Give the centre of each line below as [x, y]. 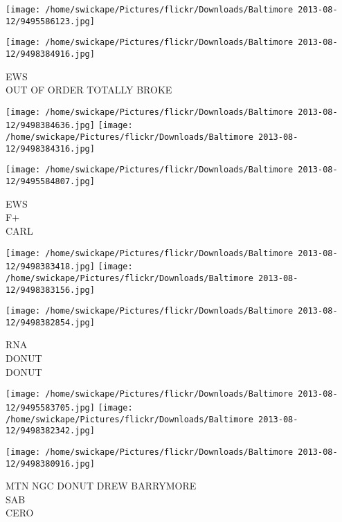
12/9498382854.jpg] [50, 322]
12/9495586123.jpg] [50, 21]
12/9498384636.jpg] [50, 126]
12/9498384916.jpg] [50, 54]
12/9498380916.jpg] [50, 463]
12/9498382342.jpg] [50, 431]
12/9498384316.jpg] [50, 148]
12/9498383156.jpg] [50, 290]
